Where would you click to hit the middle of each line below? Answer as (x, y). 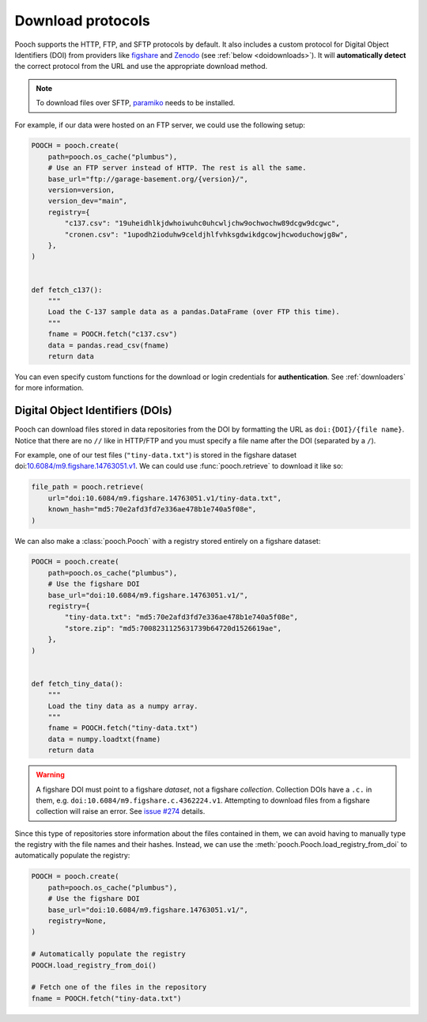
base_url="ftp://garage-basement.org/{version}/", (148, 179)
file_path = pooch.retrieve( (88, 487)
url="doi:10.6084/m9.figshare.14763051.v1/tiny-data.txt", (165, 498)
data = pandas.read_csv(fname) (108, 345)
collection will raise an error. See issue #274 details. (121, 811)
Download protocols (82, 21)
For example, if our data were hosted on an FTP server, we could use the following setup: (160, 125)
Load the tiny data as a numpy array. (123, 706)
